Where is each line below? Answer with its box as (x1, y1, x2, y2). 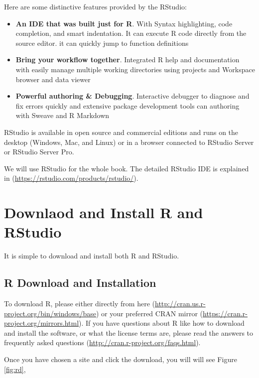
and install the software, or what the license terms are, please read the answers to (4, 327, 254, 338)
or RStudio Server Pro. (4, 146, 74, 157)
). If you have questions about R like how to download (79, 318, 245, 328)
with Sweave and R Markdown (15, 110, 110, 121)
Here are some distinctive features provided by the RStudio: (4, 1, 187, 11)
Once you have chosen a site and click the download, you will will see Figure (4, 354, 237, 364)
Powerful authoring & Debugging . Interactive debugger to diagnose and (15, 91, 250, 101)
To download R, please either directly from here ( (4, 298, 155, 309)
